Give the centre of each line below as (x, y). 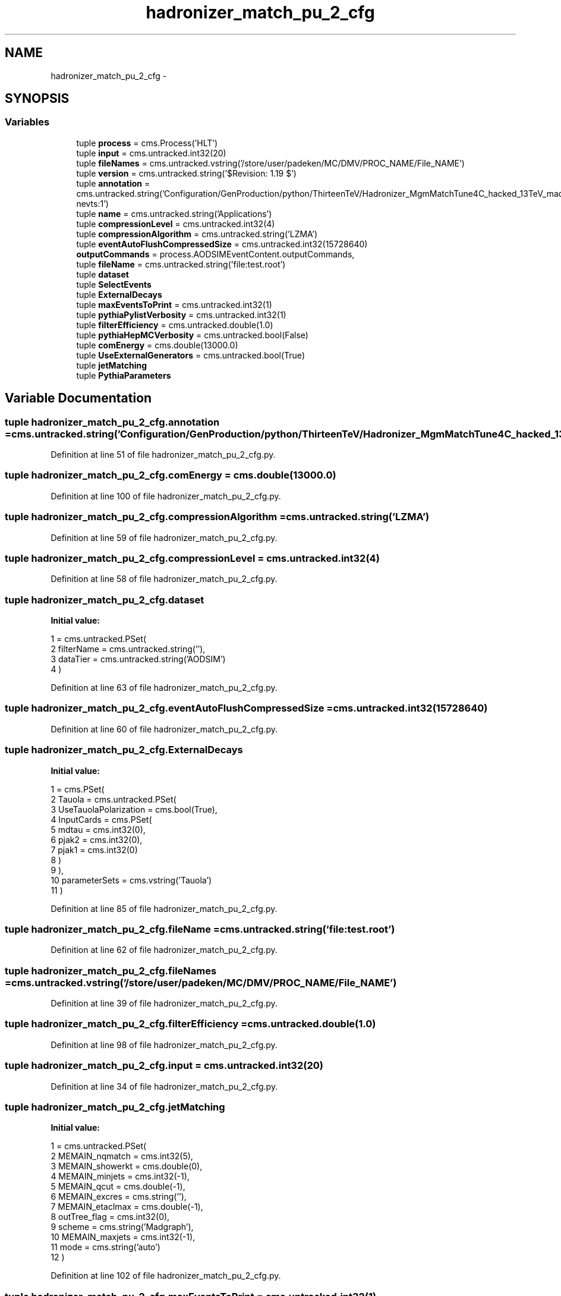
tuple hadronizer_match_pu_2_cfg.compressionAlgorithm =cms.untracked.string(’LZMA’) (217, 517)
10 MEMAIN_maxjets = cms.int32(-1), (123, 1237)
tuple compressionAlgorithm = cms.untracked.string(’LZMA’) (197, 234)
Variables (27, 122)
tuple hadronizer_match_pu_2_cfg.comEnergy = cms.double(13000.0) (171, 475)
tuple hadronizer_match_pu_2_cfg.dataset (105, 600)
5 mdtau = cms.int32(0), (98, 829)
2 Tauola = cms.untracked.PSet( (114, 799)
